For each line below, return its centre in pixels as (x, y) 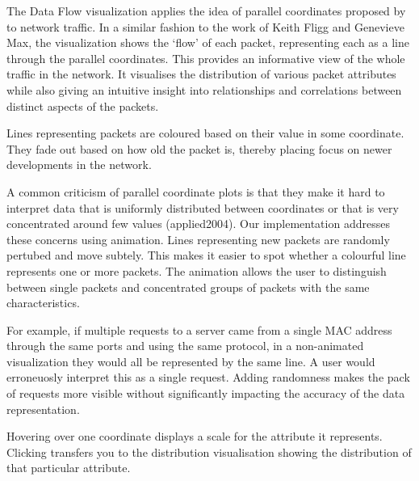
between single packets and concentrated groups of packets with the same (188, 287)
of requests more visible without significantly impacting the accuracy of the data (206, 393)
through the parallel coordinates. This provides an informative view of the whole (206, 58)
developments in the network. (79, 165)
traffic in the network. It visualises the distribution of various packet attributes (201, 74)
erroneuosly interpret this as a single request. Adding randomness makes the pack (208, 377)
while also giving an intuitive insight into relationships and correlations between (204, 89)
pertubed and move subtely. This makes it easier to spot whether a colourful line (206, 255)
